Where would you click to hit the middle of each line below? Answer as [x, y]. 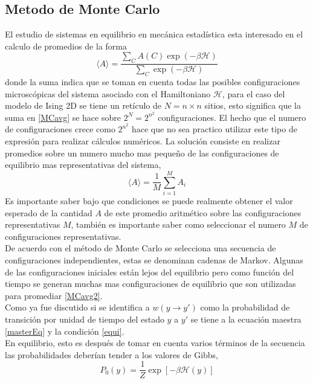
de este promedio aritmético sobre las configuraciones [203, 212]
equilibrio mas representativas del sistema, [83, 165]
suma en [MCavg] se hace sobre [63, 117]
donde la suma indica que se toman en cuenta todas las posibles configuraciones [153, 82]
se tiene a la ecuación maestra [246, 319]
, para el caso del [253, 93]
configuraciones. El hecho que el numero [232, 117]
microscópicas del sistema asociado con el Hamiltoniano [108, 93]
